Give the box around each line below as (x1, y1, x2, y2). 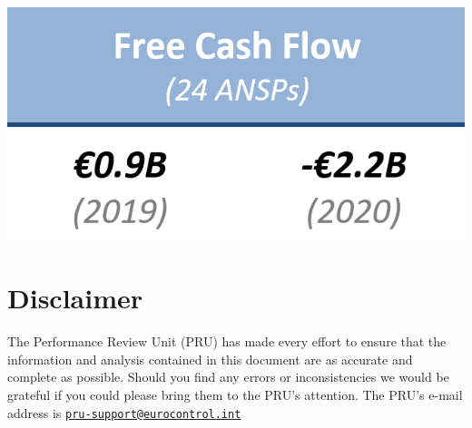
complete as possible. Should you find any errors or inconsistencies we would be (7, 367, 449, 386)
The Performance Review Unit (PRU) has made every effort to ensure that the (7, 332, 447, 351)
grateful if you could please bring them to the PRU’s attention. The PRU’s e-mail (7, 384, 463, 404)
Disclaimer (7, 279, 143, 316)
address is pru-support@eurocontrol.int (7, 403, 241, 422)
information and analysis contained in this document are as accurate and (7, 349, 413, 368)
